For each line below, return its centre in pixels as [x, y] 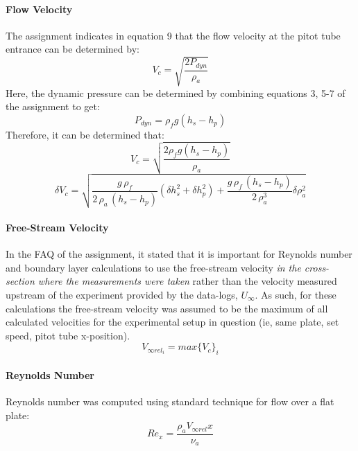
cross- [317, 267]
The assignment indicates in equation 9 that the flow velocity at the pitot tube [173, 35]
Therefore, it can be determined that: [85, 134]
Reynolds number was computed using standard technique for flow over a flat [170, 401]
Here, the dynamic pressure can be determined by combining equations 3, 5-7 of [176, 92]
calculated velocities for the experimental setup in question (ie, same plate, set [172, 322]
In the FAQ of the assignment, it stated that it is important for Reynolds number [179, 254]
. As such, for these [296, 294]
